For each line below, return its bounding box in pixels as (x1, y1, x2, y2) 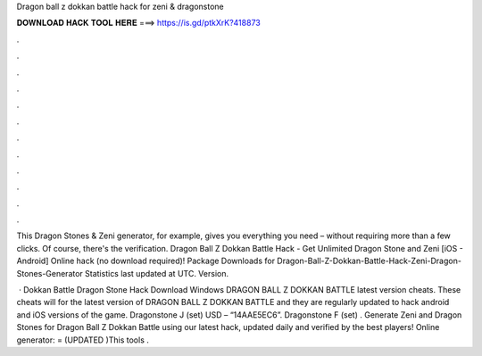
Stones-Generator (16, 268, 84, 278)
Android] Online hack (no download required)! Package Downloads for (16, 255, 276, 267)
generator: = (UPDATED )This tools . (16, 335, 149, 345)
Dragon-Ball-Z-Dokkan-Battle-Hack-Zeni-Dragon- (277, 255, 461, 267)
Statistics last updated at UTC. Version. (85, 268, 229, 278)
